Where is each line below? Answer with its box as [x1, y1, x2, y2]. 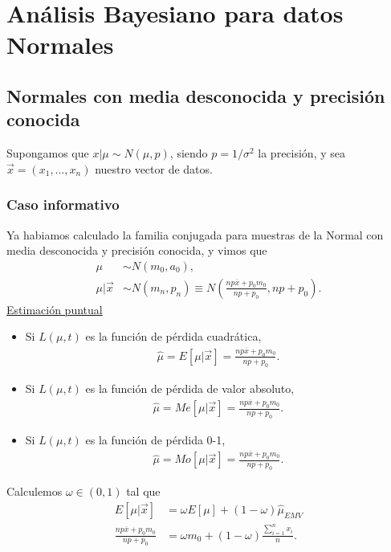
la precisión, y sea [258, 145, 345, 162]
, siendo [169, 145, 208, 162]
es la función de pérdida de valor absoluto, [85, 379, 295, 396]
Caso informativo [6, 194, 120, 215]
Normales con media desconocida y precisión [6, 83, 385, 108]
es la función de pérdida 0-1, [85, 431, 226, 448]
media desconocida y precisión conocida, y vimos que [6, 242, 267, 259]
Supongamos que [6, 145, 89, 162]
